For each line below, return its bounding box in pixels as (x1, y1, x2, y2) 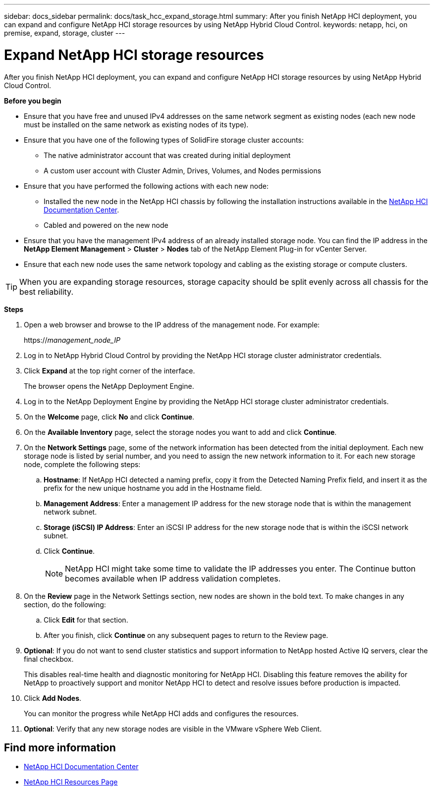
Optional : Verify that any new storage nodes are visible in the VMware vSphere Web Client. (24, 724, 322, 733)
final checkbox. (24, 654, 74, 663)
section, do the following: (24, 600, 106, 609)
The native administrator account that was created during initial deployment (44, 151, 291, 159)
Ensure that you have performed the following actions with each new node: (24, 181, 269, 190)
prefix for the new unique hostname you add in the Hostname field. (44, 483, 262, 492)
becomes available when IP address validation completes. (65, 573, 281, 583)
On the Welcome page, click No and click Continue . (24, 412, 195, 421)
